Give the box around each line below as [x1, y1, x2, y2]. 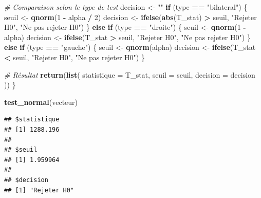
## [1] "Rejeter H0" [4, 186, 74, 194]
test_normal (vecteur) [4, 96, 78, 107]
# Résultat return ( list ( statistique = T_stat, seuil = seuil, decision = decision [4, 69, 255, 80]
